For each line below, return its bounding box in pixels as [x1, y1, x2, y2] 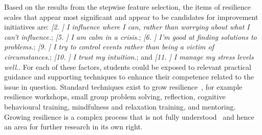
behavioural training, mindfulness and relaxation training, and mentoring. [4, 101, 236, 112]
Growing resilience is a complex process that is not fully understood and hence [4, 111, 254, 122]
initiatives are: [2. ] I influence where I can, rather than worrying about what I [4, 21, 250, 32]
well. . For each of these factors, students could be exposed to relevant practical [4, 61, 251, 72]
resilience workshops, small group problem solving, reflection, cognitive [4, 91, 226, 102]
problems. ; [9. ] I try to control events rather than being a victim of [4, 41, 214, 52]
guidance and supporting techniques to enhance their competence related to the [4, 71, 254, 82]
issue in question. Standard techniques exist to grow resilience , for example [4, 81, 243, 92]
